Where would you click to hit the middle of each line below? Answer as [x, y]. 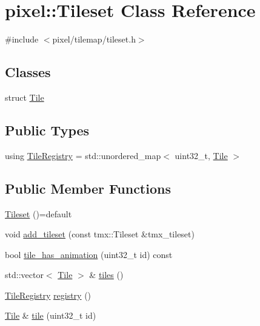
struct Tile [25, 97]
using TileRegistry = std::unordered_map [83, 155]
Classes [28, 72]
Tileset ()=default [38, 213]
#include [22, 39]
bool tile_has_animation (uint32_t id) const [89, 254]
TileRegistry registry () [48, 295]
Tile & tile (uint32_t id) [51, 315]
